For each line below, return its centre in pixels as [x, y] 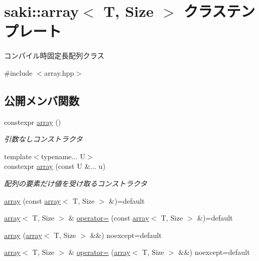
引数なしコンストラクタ [44, 139]
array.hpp [59, 72]
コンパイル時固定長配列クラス [54, 56]
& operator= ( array [100, 252]
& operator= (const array [109, 218]
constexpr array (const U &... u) [55, 166]
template [18, 156]
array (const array [33, 200]
